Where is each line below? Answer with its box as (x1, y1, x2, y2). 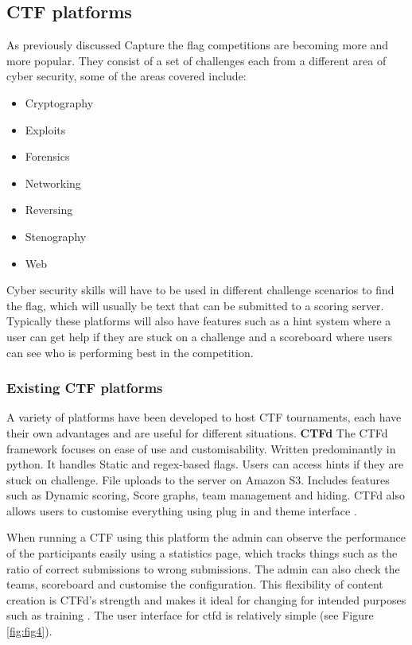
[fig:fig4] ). (6, 623, 52, 639)
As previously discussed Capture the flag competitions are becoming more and (6, 37, 389, 53)
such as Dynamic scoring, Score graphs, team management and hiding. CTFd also (6, 487, 405, 503)
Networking (25, 174, 81, 191)
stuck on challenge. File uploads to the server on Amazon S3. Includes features (6, 471, 390, 488)
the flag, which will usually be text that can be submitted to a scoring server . (6, 297, 384, 313)
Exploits (25, 121, 66, 138)
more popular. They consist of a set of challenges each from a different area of (6, 52, 387, 68)
